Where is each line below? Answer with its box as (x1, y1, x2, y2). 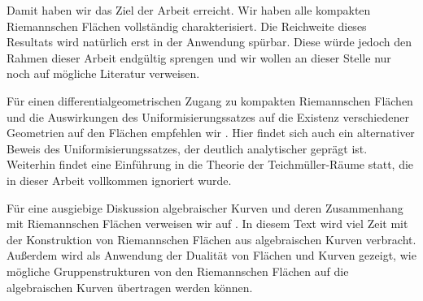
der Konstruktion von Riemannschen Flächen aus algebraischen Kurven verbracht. (7, 230, 416, 247)
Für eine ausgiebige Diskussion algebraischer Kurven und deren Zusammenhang (7, 199, 403, 216)
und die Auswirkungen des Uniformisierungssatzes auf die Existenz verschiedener (7, 108, 409, 125)
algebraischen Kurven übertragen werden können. (7, 278, 253, 295)
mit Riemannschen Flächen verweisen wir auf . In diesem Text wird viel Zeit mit (7, 215, 408, 232)
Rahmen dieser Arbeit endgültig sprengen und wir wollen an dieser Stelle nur (7, 49, 391, 66)
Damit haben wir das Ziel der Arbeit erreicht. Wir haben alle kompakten (7, 2, 371, 18)
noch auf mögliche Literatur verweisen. (7, 65, 200, 82)
